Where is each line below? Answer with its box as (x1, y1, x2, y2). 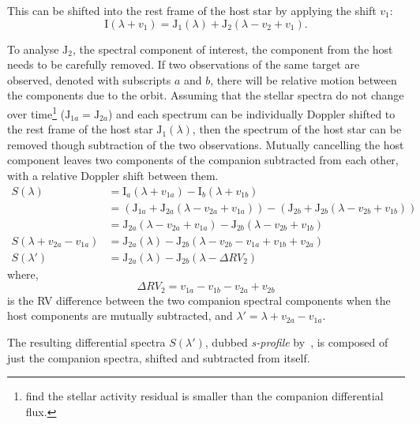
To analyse (7, 40, 59, 57)
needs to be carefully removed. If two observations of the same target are (7, 56, 360, 73)
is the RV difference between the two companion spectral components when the (7, 291, 391, 308)
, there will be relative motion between (210, 71, 397, 88)
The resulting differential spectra (7, 333, 166, 350)
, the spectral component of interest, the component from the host (72, 40, 393, 57)
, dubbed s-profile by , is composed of (204, 333, 388, 350)
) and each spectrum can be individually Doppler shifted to (107, 105, 396, 122)
